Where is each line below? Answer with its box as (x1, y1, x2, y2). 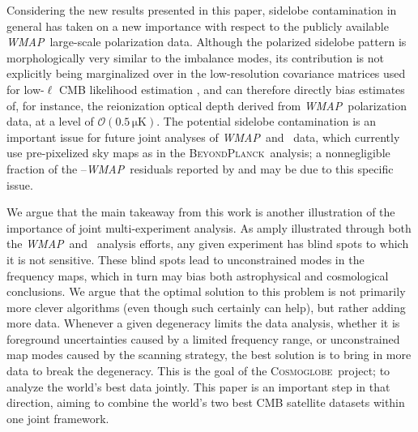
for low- (6, 80, 45, 97)
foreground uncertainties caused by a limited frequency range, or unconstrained (6, 330, 400, 347)
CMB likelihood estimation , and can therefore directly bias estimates (58, 80, 405, 97)
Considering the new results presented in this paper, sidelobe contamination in (6, 2, 397, 18)
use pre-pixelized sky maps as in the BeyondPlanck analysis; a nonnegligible (6, 144, 390, 161)
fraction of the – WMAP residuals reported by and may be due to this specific (6, 160, 394, 177)
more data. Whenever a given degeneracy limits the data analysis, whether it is (6, 314, 400, 331)
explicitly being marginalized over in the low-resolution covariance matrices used (6, 65, 406, 82)
